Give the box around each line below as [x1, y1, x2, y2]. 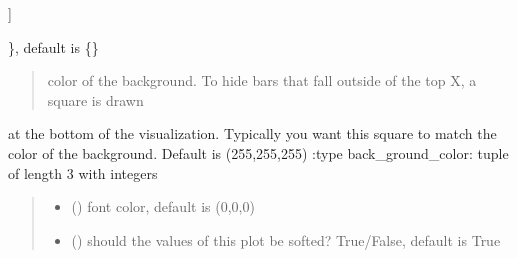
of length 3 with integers [8, 162, 158, 183]
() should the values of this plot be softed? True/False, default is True [71, 229, 501, 250]
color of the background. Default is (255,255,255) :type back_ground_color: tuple [8, 142, 509, 163]
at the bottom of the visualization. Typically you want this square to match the [8, 123, 497, 144]
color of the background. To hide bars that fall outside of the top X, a [47, 70, 477, 91]
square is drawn [47, 89, 144, 110]
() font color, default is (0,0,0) [71, 196, 255, 217]
